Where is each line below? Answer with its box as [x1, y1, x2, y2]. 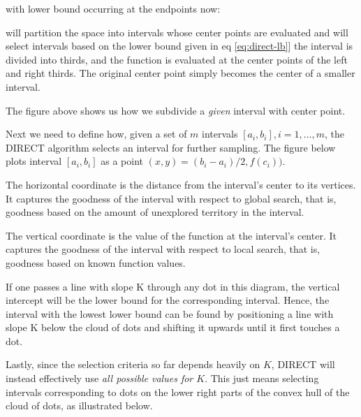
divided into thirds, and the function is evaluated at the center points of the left [6, 52, 348, 66]
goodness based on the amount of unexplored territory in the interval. [6, 205, 304, 219]
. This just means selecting [205, 371, 319, 386]
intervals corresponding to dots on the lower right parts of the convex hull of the [6, 384, 350, 399]
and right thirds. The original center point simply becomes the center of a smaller [6, 66, 355, 80]
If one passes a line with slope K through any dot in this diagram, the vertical [6, 279, 340, 293]
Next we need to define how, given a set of [6, 126, 187, 141]
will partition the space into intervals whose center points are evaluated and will [6, 24, 348, 39]
